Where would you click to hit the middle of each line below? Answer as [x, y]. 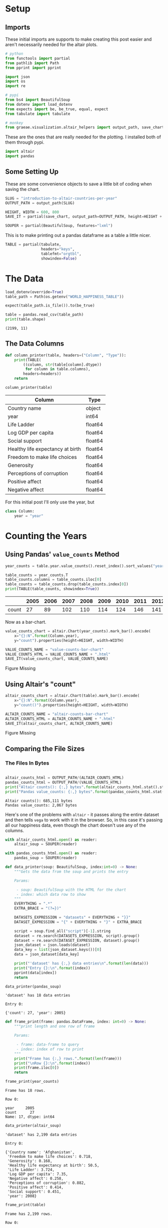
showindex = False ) [59, 259]
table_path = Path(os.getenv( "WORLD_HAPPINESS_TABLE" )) [64, 297]
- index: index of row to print [50, 1049]
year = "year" [29, 516]
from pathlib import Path [32, 63]
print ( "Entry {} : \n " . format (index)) [52, 968]
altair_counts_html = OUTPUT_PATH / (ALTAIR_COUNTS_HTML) [64, 778]
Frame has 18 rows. [25, 1091]
